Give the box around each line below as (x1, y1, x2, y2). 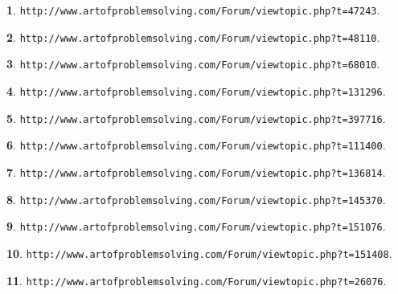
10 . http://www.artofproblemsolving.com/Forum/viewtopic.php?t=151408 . (6, 244, 392, 261)
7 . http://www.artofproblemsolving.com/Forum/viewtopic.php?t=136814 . (6, 163, 386, 180)
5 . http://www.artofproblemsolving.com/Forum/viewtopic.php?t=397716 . (6, 109, 386, 126)
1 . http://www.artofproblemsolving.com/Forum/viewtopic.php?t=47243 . (6, 2, 380, 18)
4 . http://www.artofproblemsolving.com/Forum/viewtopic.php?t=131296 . (6, 82, 386, 99)
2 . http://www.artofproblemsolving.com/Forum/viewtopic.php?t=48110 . (6, 28, 380, 45)
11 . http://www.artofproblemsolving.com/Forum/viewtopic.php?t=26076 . (6, 272, 387, 288)
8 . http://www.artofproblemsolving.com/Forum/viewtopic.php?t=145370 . (6, 190, 386, 207)
